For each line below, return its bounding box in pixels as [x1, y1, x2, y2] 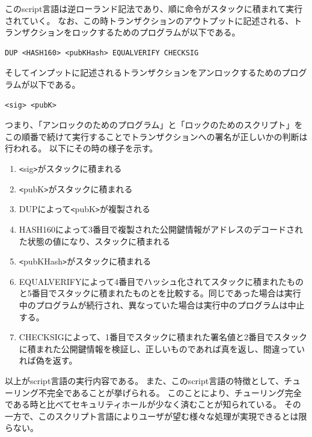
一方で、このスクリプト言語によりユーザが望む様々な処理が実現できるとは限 [5, 409, 307, 422]
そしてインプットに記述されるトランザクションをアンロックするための [5, 66, 282, 79]
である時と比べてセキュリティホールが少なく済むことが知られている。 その [5, 398, 301, 411]
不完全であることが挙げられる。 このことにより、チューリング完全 [38, 386, 302, 399]
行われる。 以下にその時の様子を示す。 [5, 142, 158, 154]
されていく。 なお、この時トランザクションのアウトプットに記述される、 [5, 14, 294, 26]
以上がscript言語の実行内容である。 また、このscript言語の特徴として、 [5, 374, 284, 387]
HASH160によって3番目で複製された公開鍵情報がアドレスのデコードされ [19, 222, 303, 235]
